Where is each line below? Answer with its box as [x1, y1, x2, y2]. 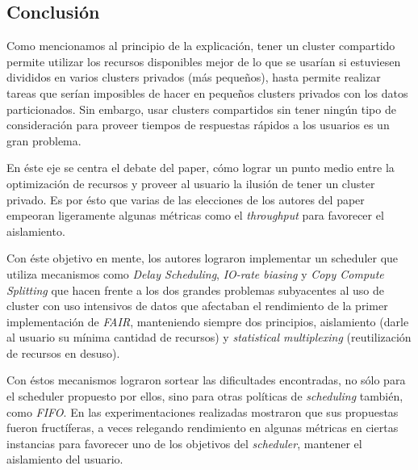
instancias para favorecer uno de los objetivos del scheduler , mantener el [6, 434, 362, 451]
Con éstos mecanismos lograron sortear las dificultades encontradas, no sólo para [6, 371, 406, 388]
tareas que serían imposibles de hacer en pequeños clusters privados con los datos [6, 84, 408, 101]
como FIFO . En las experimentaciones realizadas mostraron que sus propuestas [6, 403, 399, 420]
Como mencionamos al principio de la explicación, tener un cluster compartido [6, 37, 395, 54]
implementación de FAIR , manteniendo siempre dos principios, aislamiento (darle [6, 313, 409, 329]
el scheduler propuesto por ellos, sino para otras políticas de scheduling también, [6, 388, 403, 405]
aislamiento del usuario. [6, 451, 123, 468]
